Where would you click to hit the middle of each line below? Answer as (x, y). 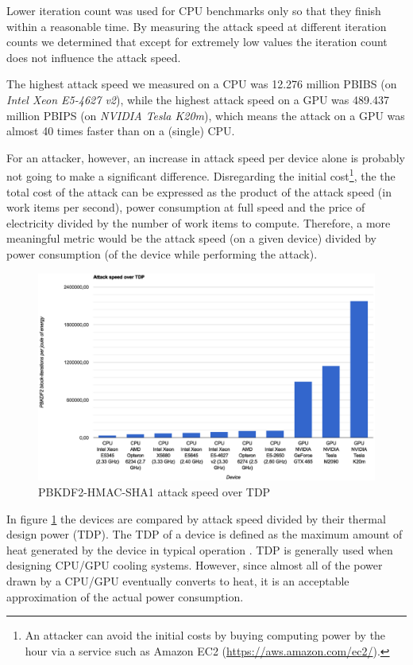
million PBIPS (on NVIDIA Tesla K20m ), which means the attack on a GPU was (206, 115)
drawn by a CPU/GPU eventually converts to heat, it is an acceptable (178, 580)
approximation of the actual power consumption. (125, 596)
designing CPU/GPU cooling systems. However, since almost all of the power (195, 565)
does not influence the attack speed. (94, 57)
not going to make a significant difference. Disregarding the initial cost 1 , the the (201, 175)
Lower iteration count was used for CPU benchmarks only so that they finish (194, 10)
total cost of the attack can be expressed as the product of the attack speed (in (199, 191)
